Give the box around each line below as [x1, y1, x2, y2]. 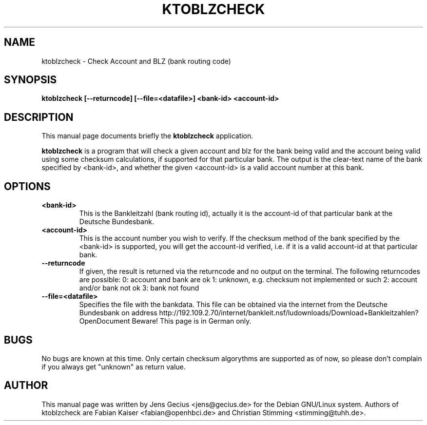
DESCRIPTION [4, 111, 74, 123]
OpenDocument [79, 317, 130, 326]
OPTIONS [4, 180, 51, 193]
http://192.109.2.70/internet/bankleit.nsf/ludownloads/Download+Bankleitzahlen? [159, 309, 419, 317]
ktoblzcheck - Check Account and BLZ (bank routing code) [41, 57, 231, 65]
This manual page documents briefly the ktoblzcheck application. [41, 132, 253, 140]
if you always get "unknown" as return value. [41, 362, 186, 371]
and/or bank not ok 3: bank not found [79, 284, 199, 292]
